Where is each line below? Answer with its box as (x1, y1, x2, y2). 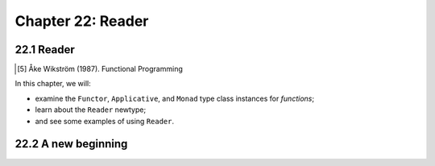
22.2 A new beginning (14, 137, 128, 151)
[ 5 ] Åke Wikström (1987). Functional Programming (17, 64, 183, 74)
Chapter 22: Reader (14, 12, 149, 30)
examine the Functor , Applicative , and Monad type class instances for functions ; (35, 93, 314, 103)
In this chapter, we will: (14, 79, 92, 89)
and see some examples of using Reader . (35, 116, 175, 126)
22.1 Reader (14, 43, 76, 56)
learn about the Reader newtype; (35, 105, 147, 114)
